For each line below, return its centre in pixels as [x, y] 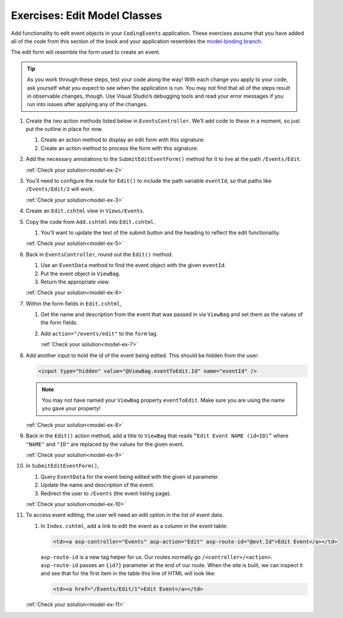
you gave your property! [71, 408]
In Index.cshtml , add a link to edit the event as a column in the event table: [134, 526]
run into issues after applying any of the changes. [87, 104]
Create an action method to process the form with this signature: [119, 148]
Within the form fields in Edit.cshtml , [73, 303]
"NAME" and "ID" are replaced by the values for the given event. [105, 444]
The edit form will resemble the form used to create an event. [86, 52]
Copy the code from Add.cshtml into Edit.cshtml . [91, 221]
